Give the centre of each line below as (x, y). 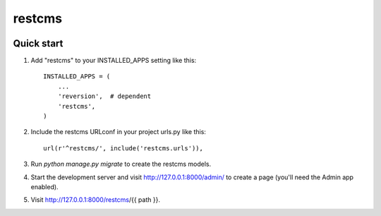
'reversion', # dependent (104, 96)
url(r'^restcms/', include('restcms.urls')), (123, 148)
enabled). (45, 186)
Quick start (38, 43)
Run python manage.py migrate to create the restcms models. (121, 164)
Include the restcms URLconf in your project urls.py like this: (118, 132)
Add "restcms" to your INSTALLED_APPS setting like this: (114, 61)
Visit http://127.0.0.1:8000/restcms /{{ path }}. (95, 200)
